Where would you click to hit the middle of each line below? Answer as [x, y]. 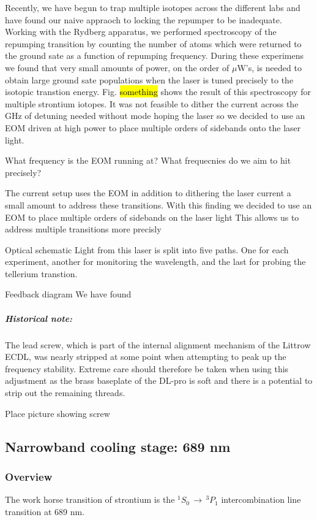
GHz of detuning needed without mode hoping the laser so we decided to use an [155, 116]
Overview [29, 476]
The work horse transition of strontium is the [90, 499]
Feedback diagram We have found [68, 294]
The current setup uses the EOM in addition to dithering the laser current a [148, 193]
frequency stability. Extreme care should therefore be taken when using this [147, 368]
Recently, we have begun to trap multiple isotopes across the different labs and [153, 7]
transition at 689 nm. [45, 511]
